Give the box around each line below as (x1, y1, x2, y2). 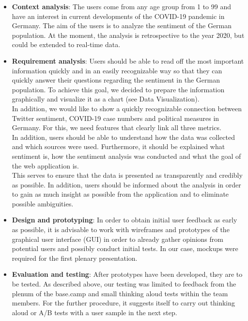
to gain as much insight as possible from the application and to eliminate (12, 189, 229, 199)
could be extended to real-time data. (12, 39, 121, 50)
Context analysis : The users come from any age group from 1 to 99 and (12, 1, 231, 11)
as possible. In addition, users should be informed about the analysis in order (12, 179, 241, 189)
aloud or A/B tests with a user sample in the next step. (12, 307, 177, 317)
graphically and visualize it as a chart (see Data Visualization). (12, 94, 200, 104)
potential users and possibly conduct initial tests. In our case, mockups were (12, 243, 238, 253)
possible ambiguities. (12, 198, 74, 208)
